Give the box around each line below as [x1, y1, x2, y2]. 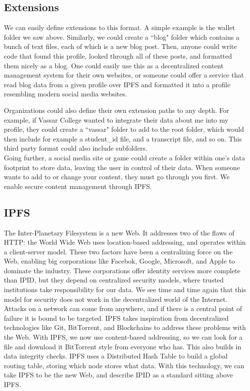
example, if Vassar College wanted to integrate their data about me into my [4, 114, 229, 125]
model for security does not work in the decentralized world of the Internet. [4, 294, 228, 304]
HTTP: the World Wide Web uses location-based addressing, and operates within [4, 237, 246, 247]
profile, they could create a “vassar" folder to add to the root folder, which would [4, 124, 244, 134]
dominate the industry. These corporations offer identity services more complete [4, 265, 241, 275]
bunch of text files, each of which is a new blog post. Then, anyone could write [4, 41, 237, 51]
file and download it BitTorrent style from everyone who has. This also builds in [4, 341, 242, 351]
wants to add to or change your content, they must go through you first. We [4, 172, 230, 182]
